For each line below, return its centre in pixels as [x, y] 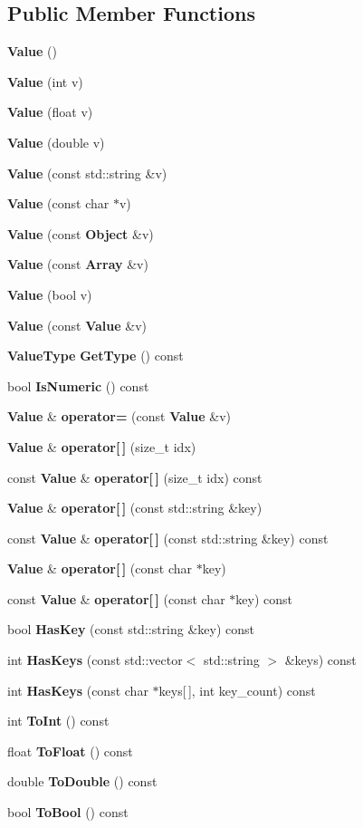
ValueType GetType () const [96, 356]
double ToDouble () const [82, 781]
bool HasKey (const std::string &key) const [131, 629]
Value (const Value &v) [77, 325]
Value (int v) [45, 81]
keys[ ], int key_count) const [237, 690]
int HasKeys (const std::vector [95, 660]
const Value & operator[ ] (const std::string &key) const [168, 538]
